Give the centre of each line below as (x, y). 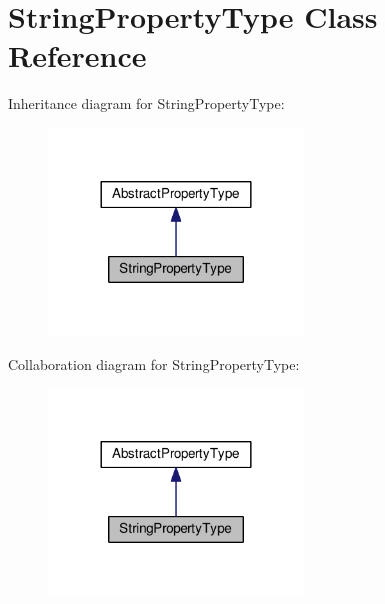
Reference (77, 55)
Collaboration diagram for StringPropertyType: (154, 363)
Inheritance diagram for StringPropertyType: (146, 103)
